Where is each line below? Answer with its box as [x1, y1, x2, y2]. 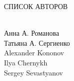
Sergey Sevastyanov [4, 67, 63, 77]
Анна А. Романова [4, 28, 59, 38]
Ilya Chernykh [4, 57, 48, 67]
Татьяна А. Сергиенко [4, 37, 70, 48]
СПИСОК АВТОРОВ [4, 1, 68, 11]
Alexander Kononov [4, 47, 65, 58]
